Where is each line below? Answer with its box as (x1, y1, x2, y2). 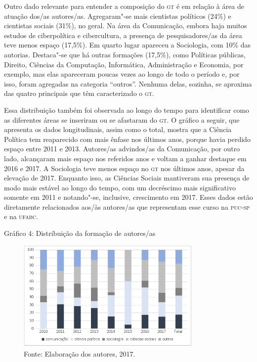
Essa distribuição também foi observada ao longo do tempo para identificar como (4, 104, 250, 115)
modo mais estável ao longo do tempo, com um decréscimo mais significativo (4, 182, 236, 192)
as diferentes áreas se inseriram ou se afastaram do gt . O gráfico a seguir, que (4, 114, 240, 125)
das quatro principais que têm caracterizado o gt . (4, 88, 154, 98)
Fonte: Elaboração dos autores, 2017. (24, 348, 135, 359)
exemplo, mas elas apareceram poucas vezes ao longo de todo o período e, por (4, 69, 240, 79)
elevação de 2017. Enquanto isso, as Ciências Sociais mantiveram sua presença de (4, 173, 250, 183)
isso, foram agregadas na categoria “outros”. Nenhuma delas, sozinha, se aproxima (4, 78, 252, 89)
